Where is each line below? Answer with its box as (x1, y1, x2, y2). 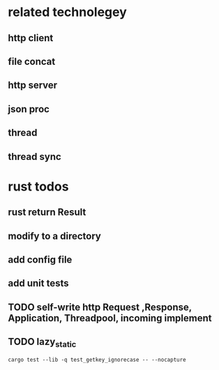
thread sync (8, 151, 61, 163)
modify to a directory (8, 230, 102, 242)
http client (8, 32, 54, 44)
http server (8, 80, 58, 91)
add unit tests (8, 277, 69, 290)
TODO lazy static (8, 336, 77, 350)
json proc (8, 103, 50, 115)
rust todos (8, 179, 69, 194)
